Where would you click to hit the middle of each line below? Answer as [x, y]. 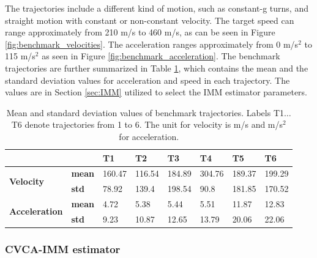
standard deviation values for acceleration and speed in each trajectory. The [147, 80]
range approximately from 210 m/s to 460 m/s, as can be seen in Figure [140, 32]
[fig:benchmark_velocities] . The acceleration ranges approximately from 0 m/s [152, 44]
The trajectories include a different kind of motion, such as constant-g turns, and [157, 8]
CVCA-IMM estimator [63, 249]
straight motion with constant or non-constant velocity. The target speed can [150, 20]
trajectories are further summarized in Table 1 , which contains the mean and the [157, 68]
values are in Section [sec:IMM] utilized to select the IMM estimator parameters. [156, 92]
